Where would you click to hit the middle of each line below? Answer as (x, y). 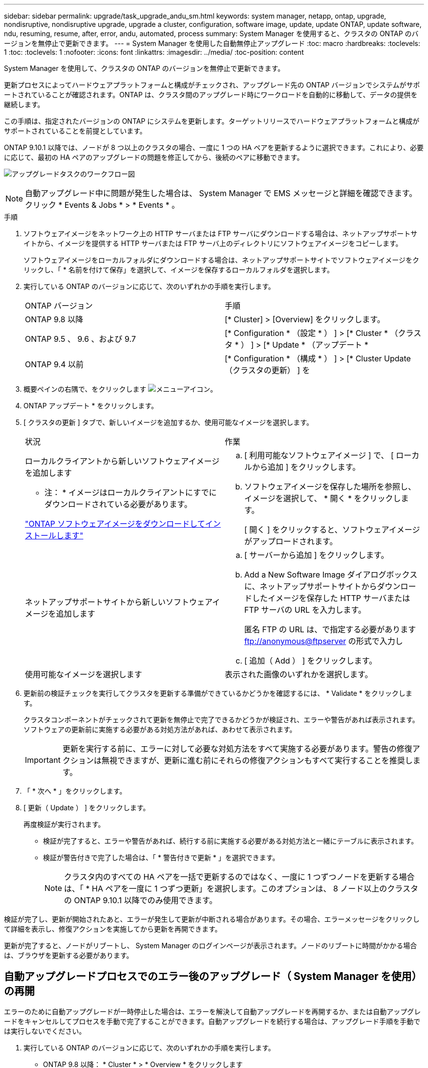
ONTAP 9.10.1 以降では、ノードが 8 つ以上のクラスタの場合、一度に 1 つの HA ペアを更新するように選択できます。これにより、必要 (214, 147)
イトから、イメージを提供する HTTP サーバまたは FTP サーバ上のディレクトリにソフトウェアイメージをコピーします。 (213, 243)
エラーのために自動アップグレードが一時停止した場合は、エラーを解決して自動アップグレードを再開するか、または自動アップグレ (213, 1011)
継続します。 (24, 104)
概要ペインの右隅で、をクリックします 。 (120, 389)
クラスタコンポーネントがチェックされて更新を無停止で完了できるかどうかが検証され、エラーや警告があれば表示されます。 (221, 720)
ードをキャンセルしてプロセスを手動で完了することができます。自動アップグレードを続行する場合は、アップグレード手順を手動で (212, 1021)
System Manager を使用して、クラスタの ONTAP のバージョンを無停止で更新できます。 (144, 68)
